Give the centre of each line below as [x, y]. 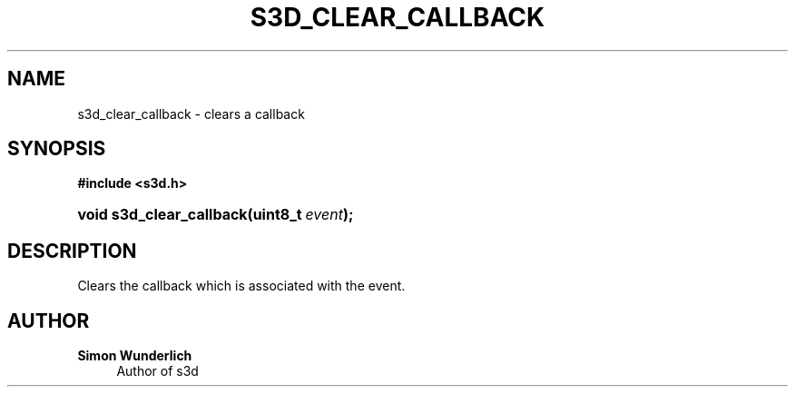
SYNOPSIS [57, 149]
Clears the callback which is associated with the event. [241, 286]
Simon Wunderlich [135, 356]
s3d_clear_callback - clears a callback [191, 113]
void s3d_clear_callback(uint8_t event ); [216, 215]
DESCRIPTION [72, 251]
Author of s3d [157, 371]
